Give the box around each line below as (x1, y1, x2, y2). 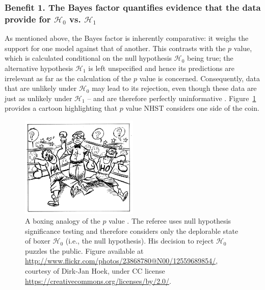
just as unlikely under (5, 92, 72, 103)
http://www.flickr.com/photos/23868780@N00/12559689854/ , (25, 255, 218, 266)
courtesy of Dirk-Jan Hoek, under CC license (25, 265, 165, 276)
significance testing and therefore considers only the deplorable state (25, 225, 238, 236)
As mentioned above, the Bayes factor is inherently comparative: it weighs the (5, 33, 249, 43)
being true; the (187, 53, 233, 63)
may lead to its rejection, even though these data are (92, 83, 257, 93)
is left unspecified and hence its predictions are (88, 62, 234, 73)
